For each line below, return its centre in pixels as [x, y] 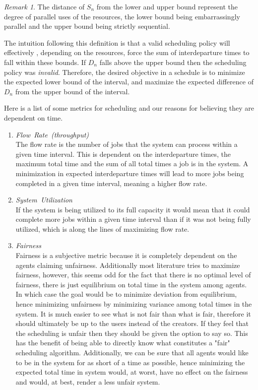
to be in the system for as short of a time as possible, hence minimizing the [130, 362]
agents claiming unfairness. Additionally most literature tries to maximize [128, 265]
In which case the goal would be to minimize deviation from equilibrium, [126, 294]
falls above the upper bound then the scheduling [173, 62]
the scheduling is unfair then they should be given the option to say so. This [132, 333]
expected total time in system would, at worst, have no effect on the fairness [132, 372]
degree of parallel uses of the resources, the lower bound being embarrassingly [122, 16]
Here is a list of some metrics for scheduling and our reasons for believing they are [129, 108]
